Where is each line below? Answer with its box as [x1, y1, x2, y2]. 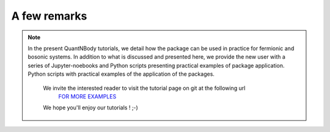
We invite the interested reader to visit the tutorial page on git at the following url [43, 84, 246, 92]
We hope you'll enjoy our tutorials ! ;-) [43, 104, 139, 111]
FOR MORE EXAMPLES [58, 92, 117, 100]
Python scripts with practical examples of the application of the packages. [28, 70, 215, 78]
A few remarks [11, 9, 87, 23]
